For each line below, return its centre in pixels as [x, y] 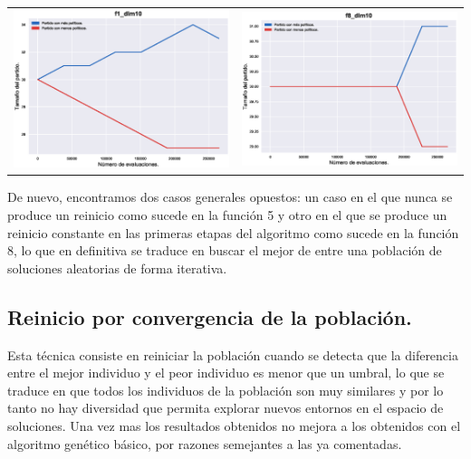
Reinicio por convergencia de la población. [210, 316]
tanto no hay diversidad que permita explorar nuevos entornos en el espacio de [226, 408]
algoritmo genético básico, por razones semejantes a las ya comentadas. [205, 443]
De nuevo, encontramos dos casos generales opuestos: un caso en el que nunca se [230, 197]
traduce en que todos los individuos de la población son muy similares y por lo [226, 390]
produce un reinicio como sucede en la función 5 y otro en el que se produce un [227, 214]
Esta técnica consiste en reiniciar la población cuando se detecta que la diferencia [233, 354]
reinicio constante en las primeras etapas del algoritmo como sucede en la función [233, 232]
